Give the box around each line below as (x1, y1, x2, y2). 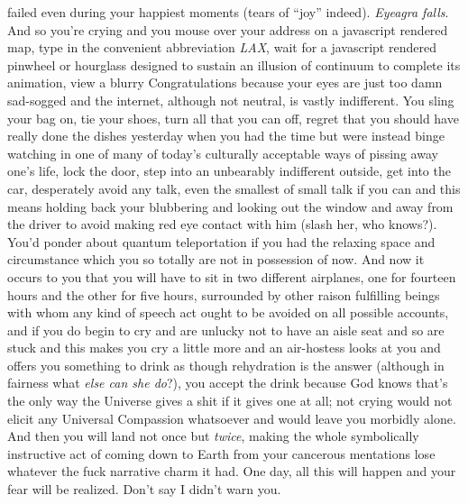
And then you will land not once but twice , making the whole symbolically (7, 426, 419, 445)
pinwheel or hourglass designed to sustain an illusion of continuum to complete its (7, 55, 461, 74)
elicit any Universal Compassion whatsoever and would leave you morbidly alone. (7, 408, 456, 427)
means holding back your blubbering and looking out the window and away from (7, 197, 454, 215)
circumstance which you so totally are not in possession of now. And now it (7, 250, 425, 269)
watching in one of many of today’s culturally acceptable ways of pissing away (7, 143, 438, 162)
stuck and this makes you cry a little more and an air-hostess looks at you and (7, 338, 441, 357)
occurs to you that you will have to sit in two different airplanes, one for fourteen (7, 267, 456, 286)
